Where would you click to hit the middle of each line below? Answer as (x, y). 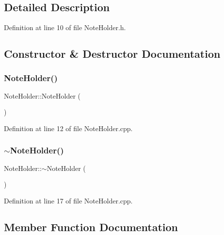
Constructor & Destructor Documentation (112, 54)
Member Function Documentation (91, 227)
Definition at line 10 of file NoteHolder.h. (65, 27)
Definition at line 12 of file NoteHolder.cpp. (68, 128)
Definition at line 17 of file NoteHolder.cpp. (68, 200)
